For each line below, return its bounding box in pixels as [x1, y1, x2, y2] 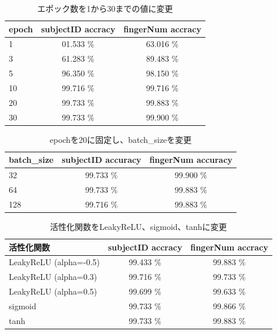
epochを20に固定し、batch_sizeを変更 [49, 133, 192, 145]
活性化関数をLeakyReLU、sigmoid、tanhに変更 [50, 220, 227, 232]
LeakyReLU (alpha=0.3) [9, 270, 97, 283]
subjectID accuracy [62, 153, 141, 166]
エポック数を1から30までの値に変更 [37, 2, 173, 14]
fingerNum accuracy [149, 153, 233, 166]
